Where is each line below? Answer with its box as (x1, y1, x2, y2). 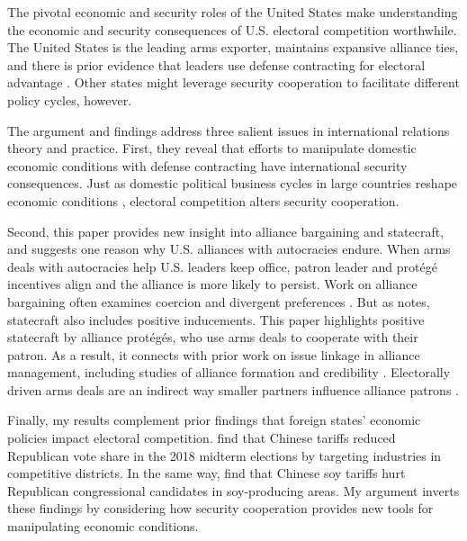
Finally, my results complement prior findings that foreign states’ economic (7, 410, 421, 429)
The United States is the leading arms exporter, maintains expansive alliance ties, (7, 38, 459, 57)
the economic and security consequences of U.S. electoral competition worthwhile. (7, 20, 457, 39)
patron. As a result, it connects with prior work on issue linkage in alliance (7, 345, 420, 364)
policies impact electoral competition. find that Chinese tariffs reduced (7, 428, 396, 447)
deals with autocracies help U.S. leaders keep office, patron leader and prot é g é (7, 257, 437, 275)
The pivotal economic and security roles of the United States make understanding (7, 3, 458, 21)
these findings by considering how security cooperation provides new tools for (7, 499, 434, 518)
